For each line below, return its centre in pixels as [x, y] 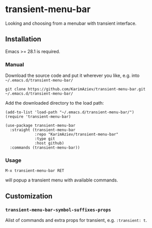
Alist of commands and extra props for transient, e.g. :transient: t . [76, 220]
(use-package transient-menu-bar [40, 126]
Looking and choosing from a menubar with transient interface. [71, 23]
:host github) [49, 143]
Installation [23, 39]
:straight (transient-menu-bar [43, 130]
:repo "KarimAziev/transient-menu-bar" [77, 134]
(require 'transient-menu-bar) [38, 117]
